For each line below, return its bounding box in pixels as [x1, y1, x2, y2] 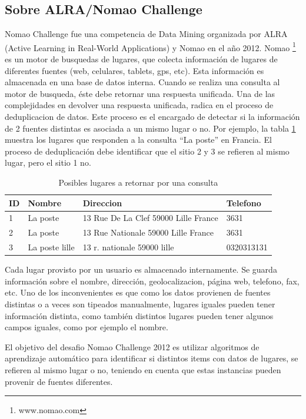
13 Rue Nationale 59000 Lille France [82, 226, 214, 239]
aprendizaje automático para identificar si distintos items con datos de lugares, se [5, 352, 298, 364]
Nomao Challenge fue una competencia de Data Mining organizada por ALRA [5, 28, 288, 40]
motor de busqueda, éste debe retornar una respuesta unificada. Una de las [5, 87, 275, 99]
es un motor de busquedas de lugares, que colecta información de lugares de [5, 53, 278, 65]
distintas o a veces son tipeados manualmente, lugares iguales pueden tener [5, 297, 275, 310]
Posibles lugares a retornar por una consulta [58, 176, 218, 188]
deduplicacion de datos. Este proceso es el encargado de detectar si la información [5, 110, 300, 123]
